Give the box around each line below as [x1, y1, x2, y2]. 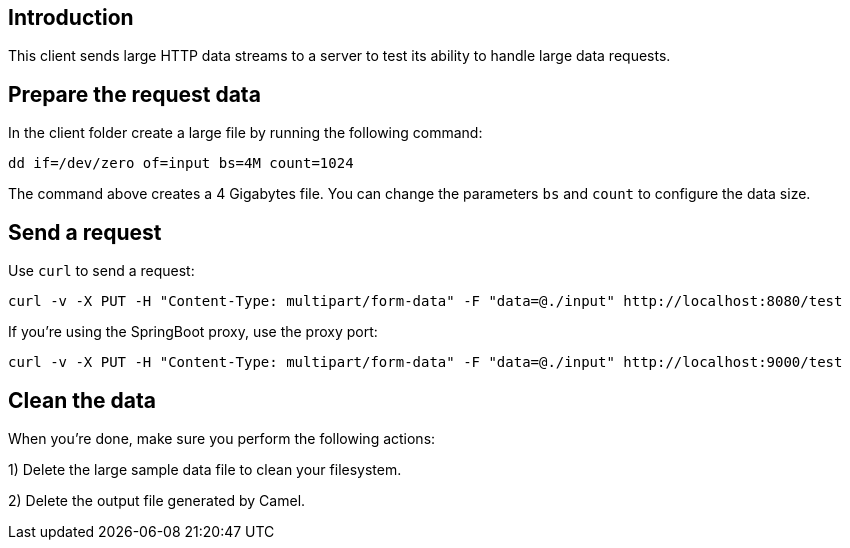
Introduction [8, 5, 134, 30]
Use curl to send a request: [8, 262, 195, 280]
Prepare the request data [8, 81, 261, 107]
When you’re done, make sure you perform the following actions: [8, 429, 436, 447]
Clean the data [8, 387, 156, 413]
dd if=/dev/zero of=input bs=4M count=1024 [8, 155, 354, 172]
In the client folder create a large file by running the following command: [8, 124, 483, 142]
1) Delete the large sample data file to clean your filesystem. [8, 460, 402, 478]
